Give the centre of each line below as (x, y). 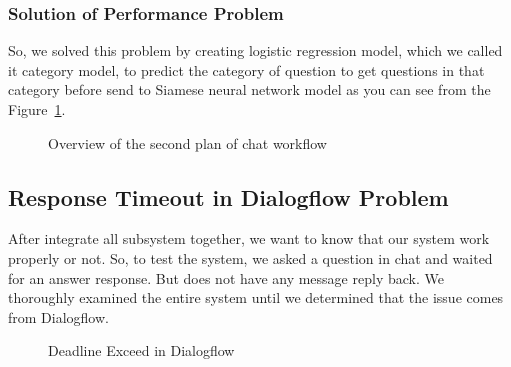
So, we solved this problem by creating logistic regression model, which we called (255, 50)
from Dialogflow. (58, 316)
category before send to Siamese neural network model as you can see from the (249, 89)
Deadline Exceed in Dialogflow (141, 350)
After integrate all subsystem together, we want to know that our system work (249, 238)
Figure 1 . (37, 109)
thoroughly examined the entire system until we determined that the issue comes (256, 297)
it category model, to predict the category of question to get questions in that (246, 69)
